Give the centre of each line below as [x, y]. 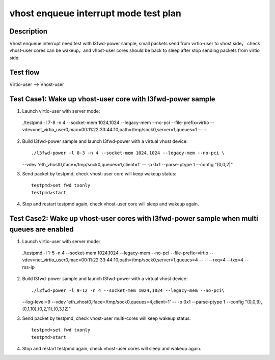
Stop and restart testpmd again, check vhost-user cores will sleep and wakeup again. [112, 348]
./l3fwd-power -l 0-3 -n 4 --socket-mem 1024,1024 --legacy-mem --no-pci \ [128, 153]
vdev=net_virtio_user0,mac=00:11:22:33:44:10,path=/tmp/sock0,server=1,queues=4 [110, 260]
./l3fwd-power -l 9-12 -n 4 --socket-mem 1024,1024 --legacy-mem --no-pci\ [128, 290]
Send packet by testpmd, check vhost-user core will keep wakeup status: [99, 174]
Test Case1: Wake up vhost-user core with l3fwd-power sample [113, 99]
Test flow [24, 72]
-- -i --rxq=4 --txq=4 [221, 260]
